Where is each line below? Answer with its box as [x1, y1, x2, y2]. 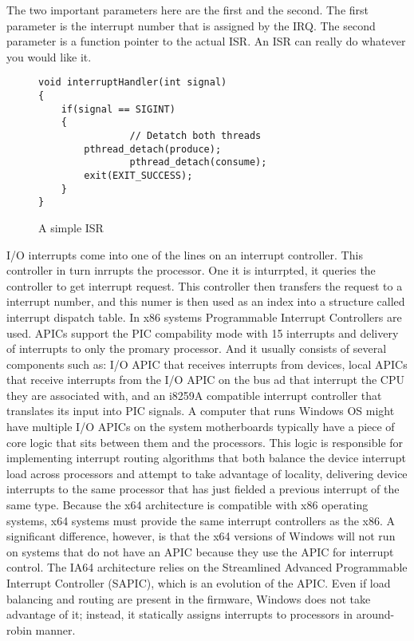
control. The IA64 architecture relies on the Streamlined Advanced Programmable [6, 559, 408, 576]
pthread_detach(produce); [84, 143, 222, 155]
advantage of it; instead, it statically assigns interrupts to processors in [6, 606, 353, 623]
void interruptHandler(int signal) [38, 77, 227, 89]
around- [356, 606, 395, 623]
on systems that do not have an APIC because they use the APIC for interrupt [6, 543, 394, 560]
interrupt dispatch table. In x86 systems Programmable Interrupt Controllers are [6, 308, 402, 325]
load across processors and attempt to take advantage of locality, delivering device [6, 465, 408, 481]
